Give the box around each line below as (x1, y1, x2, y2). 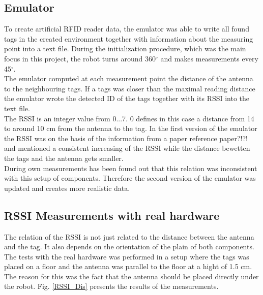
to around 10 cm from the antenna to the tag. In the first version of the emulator (4, 123, 257, 134)
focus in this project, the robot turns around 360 (4, 53, 156, 63)
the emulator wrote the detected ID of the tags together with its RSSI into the (4, 93, 250, 104)
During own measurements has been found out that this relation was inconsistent (4, 162, 257, 173)
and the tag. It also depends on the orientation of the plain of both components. (4, 241, 254, 252)
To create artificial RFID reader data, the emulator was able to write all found (4, 23, 249, 34)
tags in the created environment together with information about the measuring (4, 33, 253, 44)
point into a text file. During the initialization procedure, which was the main (4, 43, 246, 54)
